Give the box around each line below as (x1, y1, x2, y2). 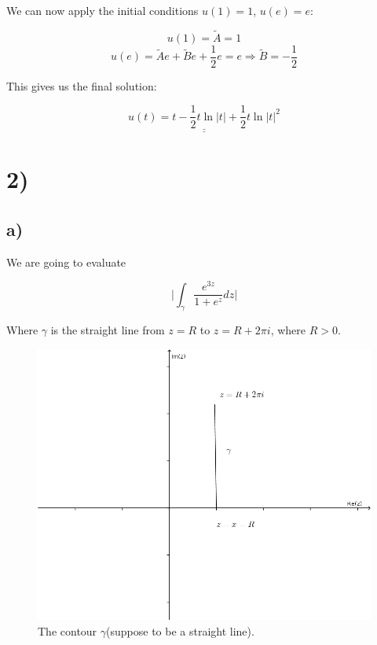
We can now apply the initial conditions (6, 2, 199, 18)
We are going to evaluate (6, 253, 126, 270)
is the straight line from (50, 322, 165, 338)
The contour (38, 622, 97, 639)
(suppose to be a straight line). (106, 622, 254, 639)
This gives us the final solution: (6, 77, 157, 94)
